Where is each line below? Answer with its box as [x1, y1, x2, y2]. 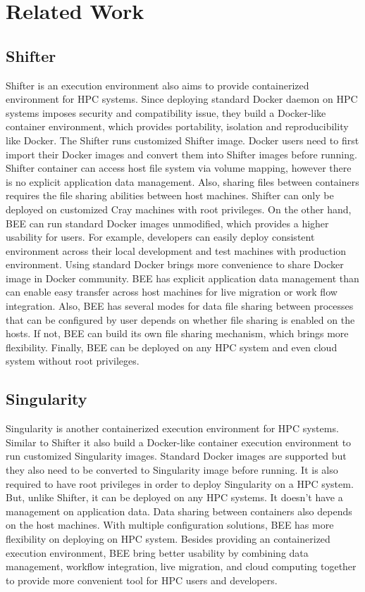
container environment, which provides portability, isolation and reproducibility [6, 119, 349, 134]
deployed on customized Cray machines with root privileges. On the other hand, [6, 201, 352, 216]
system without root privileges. [6, 353, 140, 368]
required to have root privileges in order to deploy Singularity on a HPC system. [6, 476, 354, 491]
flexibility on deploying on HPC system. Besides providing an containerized [6, 531, 330, 546]
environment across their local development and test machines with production [6, 243, 347, 258]
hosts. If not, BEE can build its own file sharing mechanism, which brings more [6, 326, 349, 341]
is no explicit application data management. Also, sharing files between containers [6, 174, 359, 189]
